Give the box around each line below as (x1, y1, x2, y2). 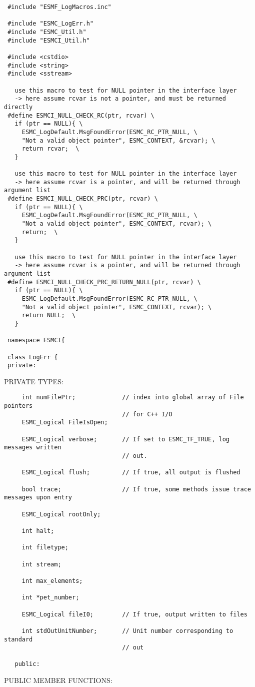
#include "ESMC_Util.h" (7, 28, 86, 36)
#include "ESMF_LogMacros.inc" (7, 4, 111, 11)
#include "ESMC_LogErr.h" (7, 20, 93, 28)
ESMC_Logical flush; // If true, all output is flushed (21, 469, 240, 476)
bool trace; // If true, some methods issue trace (21, 485, 251, 493)
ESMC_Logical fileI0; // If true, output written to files (21, 610, 247, 618)
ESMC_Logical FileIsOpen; (21, 419, 108, 426)
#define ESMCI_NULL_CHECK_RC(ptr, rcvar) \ (7, 112, 154, 119)
